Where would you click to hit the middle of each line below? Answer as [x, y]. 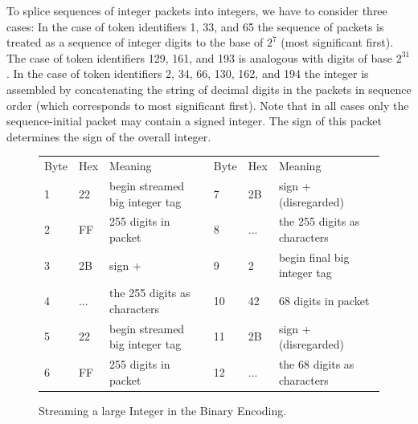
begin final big [314, 257]
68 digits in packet [324, 301]
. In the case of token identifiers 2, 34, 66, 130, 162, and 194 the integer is [188, 73]
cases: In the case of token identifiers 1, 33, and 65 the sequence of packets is [195, 26]
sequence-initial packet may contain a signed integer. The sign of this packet [194, 121]
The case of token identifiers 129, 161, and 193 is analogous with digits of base [199, 57]
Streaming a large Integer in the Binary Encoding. [163, 410]
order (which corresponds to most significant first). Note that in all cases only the [208, 105]
